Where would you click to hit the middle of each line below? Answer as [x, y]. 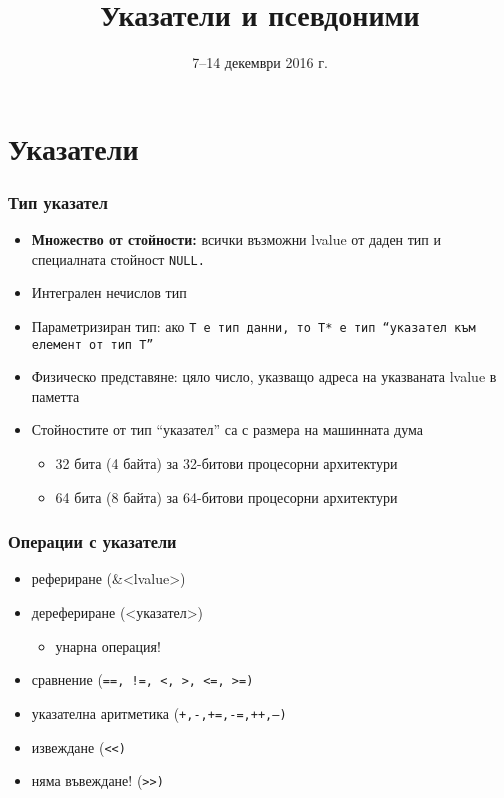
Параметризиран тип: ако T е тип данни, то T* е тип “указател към [253, 325]
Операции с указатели [92, 541]
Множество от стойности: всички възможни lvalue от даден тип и [236, 239]
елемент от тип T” [92, 344]
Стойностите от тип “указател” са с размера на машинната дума [227, 429]
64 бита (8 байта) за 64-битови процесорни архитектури [226, 496]
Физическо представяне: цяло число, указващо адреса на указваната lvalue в [264, 376]
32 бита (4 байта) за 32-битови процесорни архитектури [226, 463]
